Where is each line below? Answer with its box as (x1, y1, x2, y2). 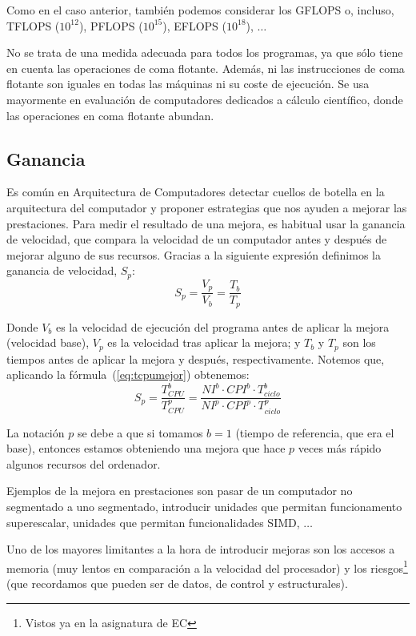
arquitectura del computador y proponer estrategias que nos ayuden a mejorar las (6, 199, 407, 215)
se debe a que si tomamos (77, 424, 203, 441)
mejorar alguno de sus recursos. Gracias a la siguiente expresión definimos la (6, 246, 381, 263)
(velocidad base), (6, 334, 90, 351)
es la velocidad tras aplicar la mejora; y (107, 334, 301, 351)
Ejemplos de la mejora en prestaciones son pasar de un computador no (6, 482, 353, 499)
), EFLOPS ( (162, 17, 226, 34)
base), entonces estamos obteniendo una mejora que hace (6, 440, 286, 457)
